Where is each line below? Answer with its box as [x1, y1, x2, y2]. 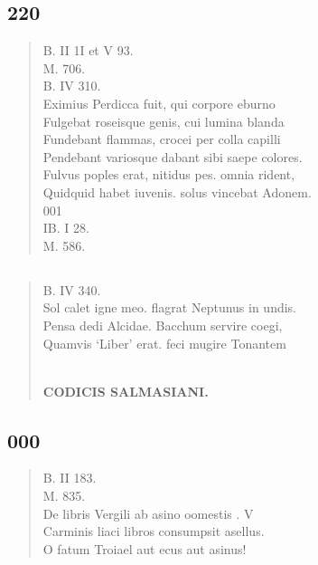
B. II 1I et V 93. [42, 41, 134, 60]
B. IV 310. [42, 76, 101, 95]
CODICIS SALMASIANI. [42, 381, 209, 400]
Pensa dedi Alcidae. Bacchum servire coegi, [42, 315, 283, 334]
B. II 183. [42, 468, 97, 487]
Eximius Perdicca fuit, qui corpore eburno [42, 93, 276, 112]
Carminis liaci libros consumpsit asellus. [42, 522, 265, 541]
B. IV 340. [42, 280, 101, 299]
